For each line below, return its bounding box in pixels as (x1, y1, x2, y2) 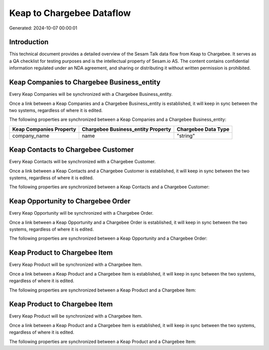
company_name (12, 132, 49, 139)
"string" (176, 132, 195, 139)
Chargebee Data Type (176, 125, 230, 132)
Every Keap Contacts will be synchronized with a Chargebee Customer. (9, 159, 156, 165)
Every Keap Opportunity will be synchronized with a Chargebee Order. (9, 210, 154, 216)
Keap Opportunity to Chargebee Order (9, 197, 131, 206)
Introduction (9, 38, 49, 46)
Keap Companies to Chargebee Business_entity (9, 78, 161, 87)
